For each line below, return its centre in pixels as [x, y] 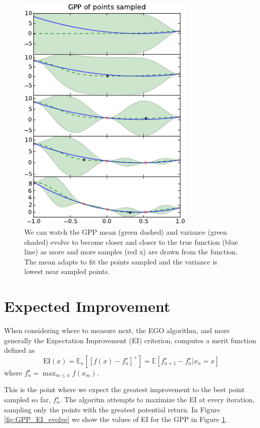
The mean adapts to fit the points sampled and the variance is [121, 261]
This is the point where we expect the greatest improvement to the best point [124, 389]
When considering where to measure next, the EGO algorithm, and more [117, 330]
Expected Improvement [87, 306]
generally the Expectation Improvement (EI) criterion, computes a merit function [130, 340]
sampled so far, [28, 399]
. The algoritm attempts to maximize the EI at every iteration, [157, 399]
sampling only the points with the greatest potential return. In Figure [112, 409]
